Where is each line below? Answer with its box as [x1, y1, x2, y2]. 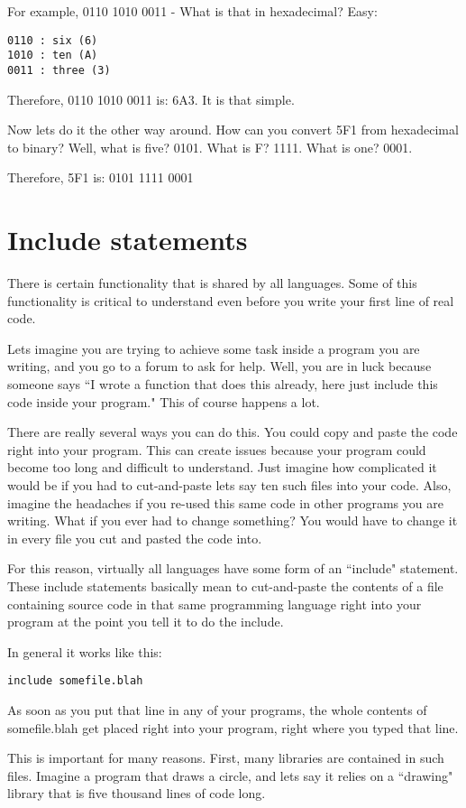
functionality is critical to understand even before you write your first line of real [7, 291, 454, 310]
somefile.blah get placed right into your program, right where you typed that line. [7, 718, 459, 737]
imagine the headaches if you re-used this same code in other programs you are [7, 493, 443, 512]
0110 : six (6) [7, 33, 98, 47]
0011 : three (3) [7, 63, 111, 77]
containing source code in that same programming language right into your [7, 594, 422, 613]
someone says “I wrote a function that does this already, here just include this [7, 375, 438, 394]
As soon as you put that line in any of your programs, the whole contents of [7, 701, 427, 719]
